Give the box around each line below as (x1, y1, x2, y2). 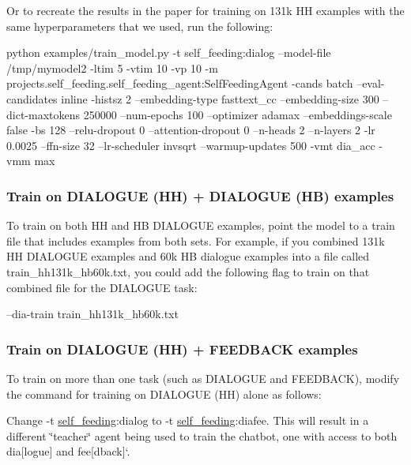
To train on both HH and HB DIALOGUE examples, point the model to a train (6, 217, 395, 234)
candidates (6, 90, 58, 107)
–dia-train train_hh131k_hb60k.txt (6, 306, 179, 322)
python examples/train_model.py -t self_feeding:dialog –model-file (6, 44, 331, 61)
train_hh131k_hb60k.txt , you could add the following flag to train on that (6, 263, 370, 279)
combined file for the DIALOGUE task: (6, 279, 198, 295)
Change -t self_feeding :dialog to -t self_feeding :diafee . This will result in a (6, 412, 369, 429)
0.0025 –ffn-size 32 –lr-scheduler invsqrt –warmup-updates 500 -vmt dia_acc (6, 137, 375, 153)
